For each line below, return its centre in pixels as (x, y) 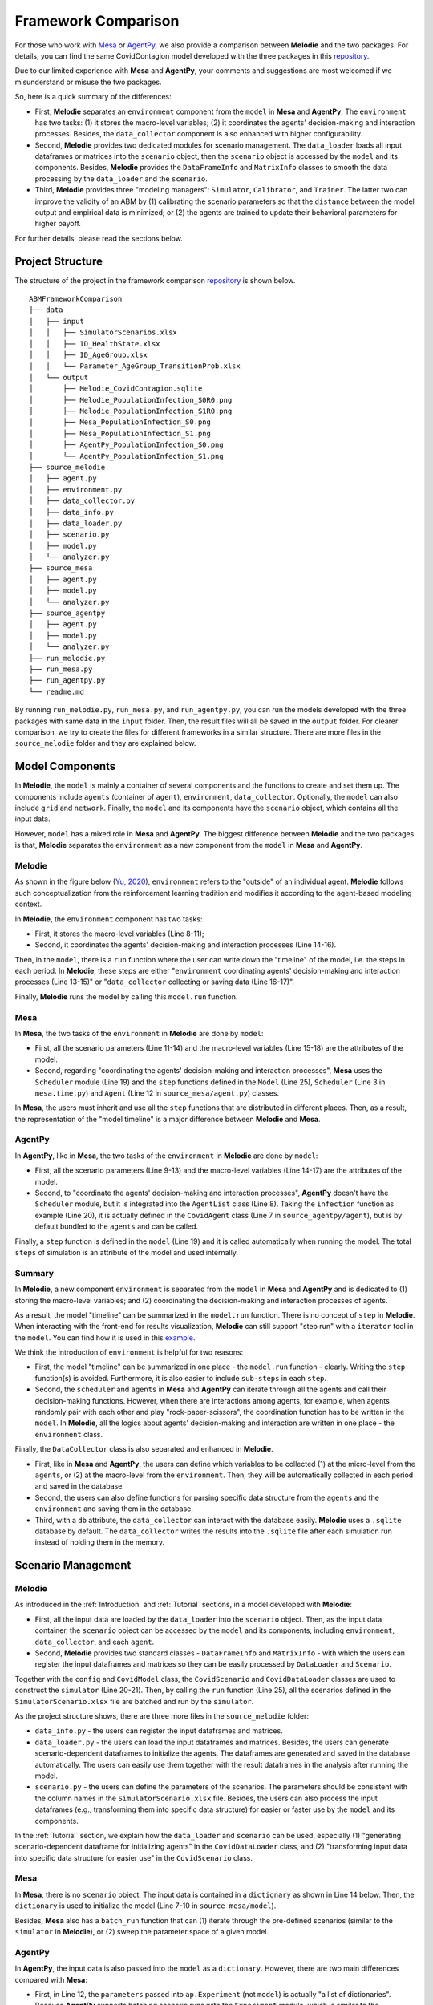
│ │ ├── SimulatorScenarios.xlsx (103, 332)
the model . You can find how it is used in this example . (105, 1337)
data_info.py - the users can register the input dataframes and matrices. (159, 1731)
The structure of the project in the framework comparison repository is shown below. (155, 280)
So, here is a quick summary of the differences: (93, 97)
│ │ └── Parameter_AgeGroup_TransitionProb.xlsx (135, 366)
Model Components (65, 766)
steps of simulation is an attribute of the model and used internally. (126, 1252)
